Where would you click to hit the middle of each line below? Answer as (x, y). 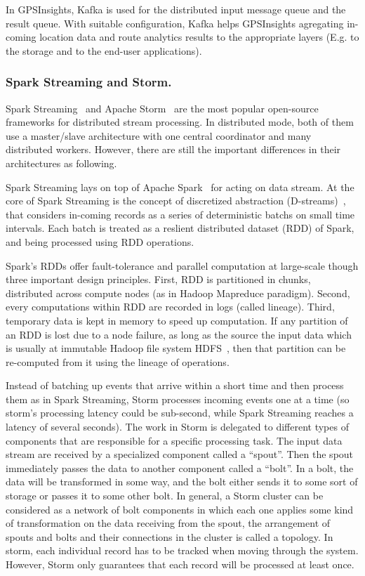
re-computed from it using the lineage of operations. (118, 361)
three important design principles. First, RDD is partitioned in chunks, (158, 279)
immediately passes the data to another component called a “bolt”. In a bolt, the (180, 467)
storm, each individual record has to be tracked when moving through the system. (182, 550)
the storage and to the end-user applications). (104, 50)
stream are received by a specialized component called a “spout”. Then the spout (180, 454)
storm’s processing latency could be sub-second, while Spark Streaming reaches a (180, 413)
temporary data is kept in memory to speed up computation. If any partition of (177, 320)
